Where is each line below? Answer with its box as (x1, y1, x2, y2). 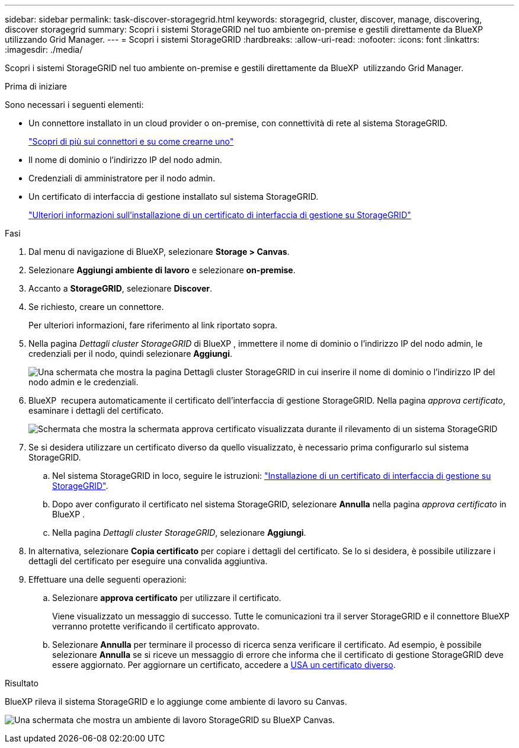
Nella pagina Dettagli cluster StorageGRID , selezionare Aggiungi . (52, 528, 306, 538)
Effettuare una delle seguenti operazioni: (28, 574, 187, 584)
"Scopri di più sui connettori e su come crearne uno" (28, 136, 234, 146)
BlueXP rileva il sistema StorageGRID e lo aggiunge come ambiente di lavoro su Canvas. (5, 696, 347, 707)
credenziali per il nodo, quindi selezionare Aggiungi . (28, 349, 233, 359)
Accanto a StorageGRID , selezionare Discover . (28, 283, 213, 293)
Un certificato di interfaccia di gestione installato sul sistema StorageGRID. (28, 191, 319, 202)
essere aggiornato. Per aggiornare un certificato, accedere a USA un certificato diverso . (52, 660, 396, 670)
